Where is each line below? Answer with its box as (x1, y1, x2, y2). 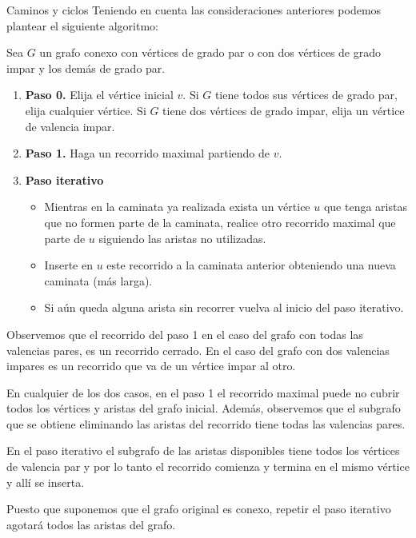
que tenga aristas (323, 198, 407, 215)
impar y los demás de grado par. (6, 59, 166, 76)
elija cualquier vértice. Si (25, 102, 146, 118)
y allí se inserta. (6, 473, 85, 490)
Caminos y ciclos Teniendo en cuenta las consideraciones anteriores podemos (6, 2, 382, 18)
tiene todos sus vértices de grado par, (214, 86, 398, 103)
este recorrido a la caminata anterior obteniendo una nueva (106, 257, 396, 273)
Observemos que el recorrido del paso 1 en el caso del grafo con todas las (6, 325, 363, 342)
